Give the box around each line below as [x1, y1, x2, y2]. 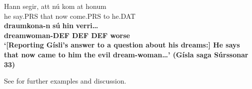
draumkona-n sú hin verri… [4, 20, 98, 31]
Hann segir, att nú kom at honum [4, 1, 106, 11]
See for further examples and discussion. [4, 76, 126, 86]
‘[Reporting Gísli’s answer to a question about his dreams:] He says [4, 40, 240, 50]
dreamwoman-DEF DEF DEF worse [4, 30, 130, 40]
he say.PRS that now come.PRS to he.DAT [4, 10, 136, 21]
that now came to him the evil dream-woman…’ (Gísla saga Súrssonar [4, 49, 249, 59]
